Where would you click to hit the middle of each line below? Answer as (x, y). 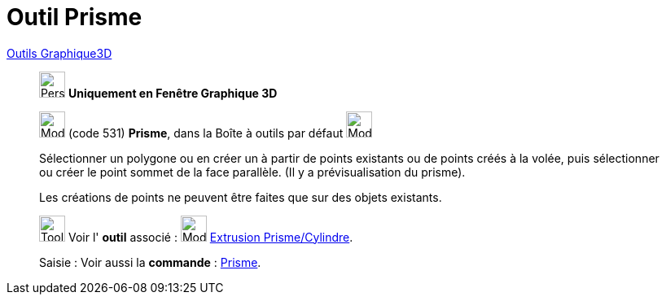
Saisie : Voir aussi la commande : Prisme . (150, 262)
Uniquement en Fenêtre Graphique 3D (173, 93)
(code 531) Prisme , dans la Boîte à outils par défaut (206, 133)
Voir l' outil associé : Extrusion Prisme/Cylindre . (210, 237)
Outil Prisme (74, 17)
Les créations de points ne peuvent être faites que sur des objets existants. (241, 197)
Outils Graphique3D (59, 53)
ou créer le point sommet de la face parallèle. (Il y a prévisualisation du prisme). (252, 172)
